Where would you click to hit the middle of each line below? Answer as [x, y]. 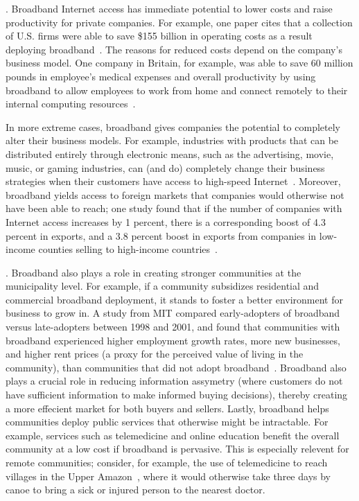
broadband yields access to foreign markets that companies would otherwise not [175, 194]
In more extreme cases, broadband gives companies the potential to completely [173, 126]
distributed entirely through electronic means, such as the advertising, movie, [170, 153]
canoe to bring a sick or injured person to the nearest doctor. [135, 490]
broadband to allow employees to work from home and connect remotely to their [177, 90]
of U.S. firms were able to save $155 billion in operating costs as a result [159, 36]
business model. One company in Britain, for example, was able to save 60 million [179, 63]
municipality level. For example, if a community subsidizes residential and [163, 286]
